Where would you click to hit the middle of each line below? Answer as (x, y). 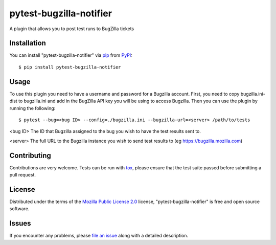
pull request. (22, 175)
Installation (28, 43)
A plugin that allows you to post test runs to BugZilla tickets (72, 29)
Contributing (30, 155)
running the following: (32, 108)
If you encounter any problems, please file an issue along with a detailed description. (99, 236)
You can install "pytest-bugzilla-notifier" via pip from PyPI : (71, 55)
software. (19, 209)
